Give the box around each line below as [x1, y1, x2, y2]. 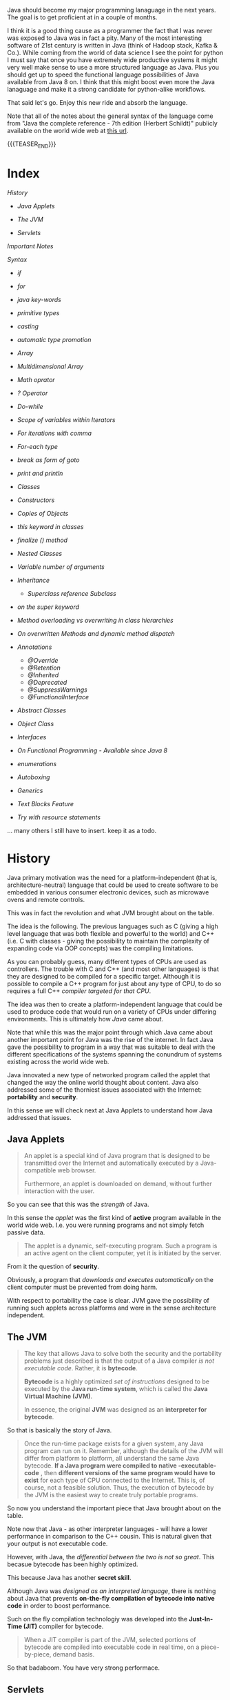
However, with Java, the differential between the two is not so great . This [7, 1553, 215, 1561]
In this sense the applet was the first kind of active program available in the [7, 1214, 222, 1222]
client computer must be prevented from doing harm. [7, 1283, 158, 1292]
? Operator [17, 389, 48, 397]
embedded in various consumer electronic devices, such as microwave [7, 888, 209, 896]
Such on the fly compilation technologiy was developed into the [7, 1615, 188, 1623]
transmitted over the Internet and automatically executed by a [23, 1159, 199, 1168]
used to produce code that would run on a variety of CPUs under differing [7, 1007, 217, 1016]
